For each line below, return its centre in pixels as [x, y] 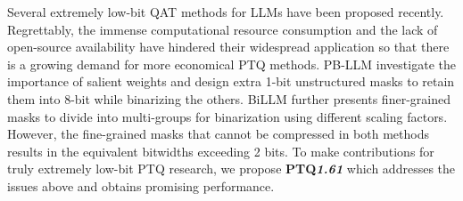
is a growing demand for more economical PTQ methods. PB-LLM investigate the [231, 64]
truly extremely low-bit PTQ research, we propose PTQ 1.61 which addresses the [231, 169]
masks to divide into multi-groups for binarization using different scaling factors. [227, 116]
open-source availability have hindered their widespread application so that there [228, 47]
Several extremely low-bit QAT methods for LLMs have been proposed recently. [226, 12]
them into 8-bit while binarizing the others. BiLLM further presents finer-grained [229, 98]
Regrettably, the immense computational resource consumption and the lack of [223, 29]
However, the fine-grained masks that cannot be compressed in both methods [218, 134]
